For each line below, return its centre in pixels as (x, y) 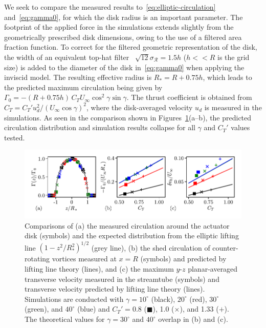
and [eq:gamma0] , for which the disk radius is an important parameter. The (124, 17)
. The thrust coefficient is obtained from (189, 97)
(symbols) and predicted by (183, 259)
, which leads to (227, 77)
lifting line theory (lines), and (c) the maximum (99, 269)
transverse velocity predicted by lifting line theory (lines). (115, 289)
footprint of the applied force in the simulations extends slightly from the (119, 27)
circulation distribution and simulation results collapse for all (100, 127)
